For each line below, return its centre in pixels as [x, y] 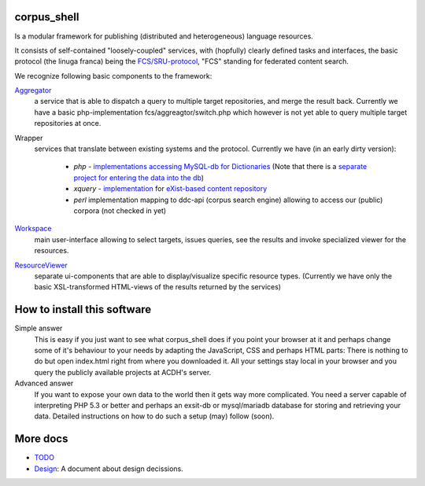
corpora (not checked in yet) [120, 210]
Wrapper [29, 138]
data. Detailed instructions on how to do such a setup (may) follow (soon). [154, 416]
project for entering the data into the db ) [139, 178]
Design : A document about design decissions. [109, 469]
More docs [41, 439]
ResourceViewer [41, 265]
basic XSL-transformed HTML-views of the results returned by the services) [158, 287]
